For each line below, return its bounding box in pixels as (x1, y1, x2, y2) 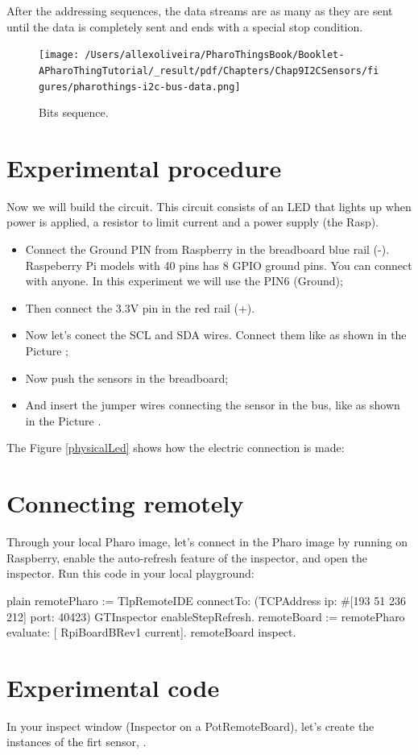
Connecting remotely (6, 487, 244, 520)
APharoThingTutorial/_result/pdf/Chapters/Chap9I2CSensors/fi (39, 64, 379, 77)
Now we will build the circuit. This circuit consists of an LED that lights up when (6, 197, 412, 214)
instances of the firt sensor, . (6, 733, 147, 750)
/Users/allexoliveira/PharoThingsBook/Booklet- (85, 49, 345, 61)
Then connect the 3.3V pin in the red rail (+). (25, 299, 255, 316)
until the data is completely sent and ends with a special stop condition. (6, 18, 363, 35)
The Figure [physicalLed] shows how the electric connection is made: (6, 439, 345, 456)
